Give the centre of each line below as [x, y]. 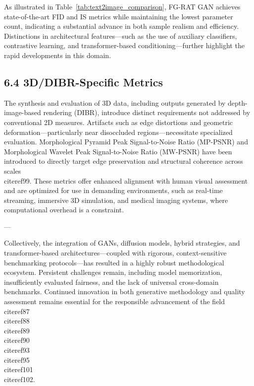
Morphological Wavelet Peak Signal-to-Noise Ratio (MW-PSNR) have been [118, 151]
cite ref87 [17, 311]
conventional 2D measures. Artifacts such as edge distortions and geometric [119, 122]
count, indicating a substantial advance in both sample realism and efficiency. [122, 26]
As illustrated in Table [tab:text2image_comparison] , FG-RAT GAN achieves [122, 6]
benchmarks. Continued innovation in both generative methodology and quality [125, 291]
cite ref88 [17, 321]
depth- [238, 102]
